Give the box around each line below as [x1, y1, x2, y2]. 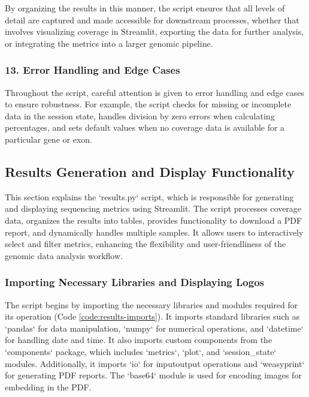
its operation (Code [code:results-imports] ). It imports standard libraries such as [5, 310, 300, 323]
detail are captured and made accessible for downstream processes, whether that [5, 13, 299, 26]
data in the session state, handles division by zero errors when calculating [5, 109, 275, 122]
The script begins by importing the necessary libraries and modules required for [5, 298, 298, 311]
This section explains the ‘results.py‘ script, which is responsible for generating [5, 190, 294, 203]
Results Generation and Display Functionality [5, 162, 295, 181]
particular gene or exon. [5, 133, 92, 145]
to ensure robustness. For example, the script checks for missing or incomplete [5, 98, 292, 110]
